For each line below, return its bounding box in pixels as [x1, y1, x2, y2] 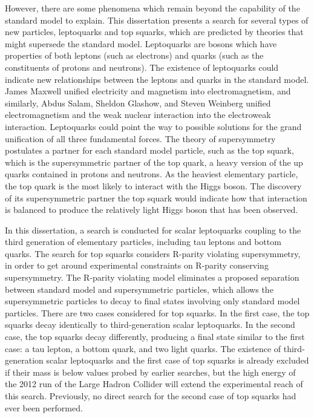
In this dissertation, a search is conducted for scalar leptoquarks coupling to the [5, 223, 301, 236]
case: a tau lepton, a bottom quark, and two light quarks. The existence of [5, 342, 281, 354]
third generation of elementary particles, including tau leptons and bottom [5, 235, 281, 248]
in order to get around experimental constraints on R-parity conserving [5, 259, 269, 272]
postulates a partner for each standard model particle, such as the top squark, [5, 144, 294, 157]
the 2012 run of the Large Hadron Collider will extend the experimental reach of [5, 377, 303, 390]
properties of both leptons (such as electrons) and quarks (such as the [5, 49, 264, 62]
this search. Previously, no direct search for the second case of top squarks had [5, 390, 296, 402]
